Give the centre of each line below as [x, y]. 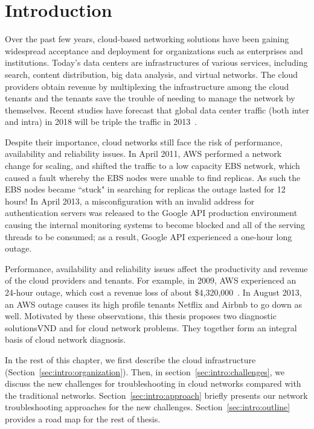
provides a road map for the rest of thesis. [83, 418]
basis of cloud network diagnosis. [66, 339]
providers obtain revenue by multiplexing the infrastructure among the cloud [147, 86]
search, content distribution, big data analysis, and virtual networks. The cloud [152, 74]
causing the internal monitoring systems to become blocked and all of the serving [155, 225]
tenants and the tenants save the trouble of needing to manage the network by [150, 98]
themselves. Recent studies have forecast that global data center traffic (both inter [157, 110]
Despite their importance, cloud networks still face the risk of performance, [144, 141]
